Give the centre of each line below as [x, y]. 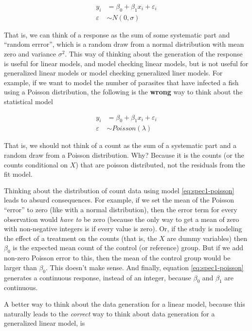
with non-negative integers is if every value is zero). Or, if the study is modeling [123, 229]
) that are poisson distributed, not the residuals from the [160, 164]
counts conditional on [36, 164]
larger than [20, 267]
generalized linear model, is [45, 323]
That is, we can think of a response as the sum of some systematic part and [117, 34]
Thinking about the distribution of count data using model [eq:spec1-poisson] [119, 190]
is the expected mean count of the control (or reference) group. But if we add [128, 248]
